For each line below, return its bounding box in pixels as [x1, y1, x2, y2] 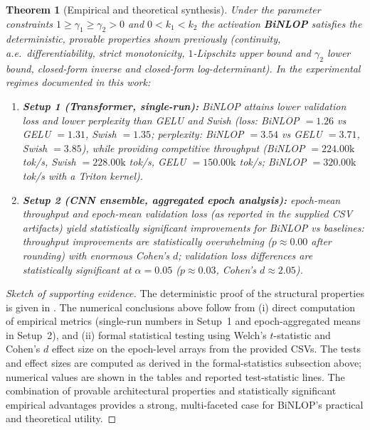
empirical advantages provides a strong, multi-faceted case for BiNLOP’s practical [6, 397, 364, 412]
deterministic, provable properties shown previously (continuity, [6, 31, 281, 46]
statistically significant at [22, 262, 132, 276]
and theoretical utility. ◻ [6, 411, 117, 426]
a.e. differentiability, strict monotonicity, [6, 45, 185, 60]
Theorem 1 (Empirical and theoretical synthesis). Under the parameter [6, 2, 321, 16]
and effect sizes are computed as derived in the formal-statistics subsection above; [6, 355, 361, 370]
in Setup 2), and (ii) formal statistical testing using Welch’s [6, 327, 267, 342]
